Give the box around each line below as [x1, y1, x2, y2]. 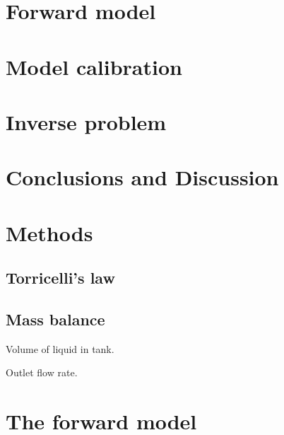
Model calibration [6, 52, 182, 81]
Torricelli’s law [6, 267, 115, 289]
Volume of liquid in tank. [6, 341, 114, 356]
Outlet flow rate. [6, 365, 78, 380]
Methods [6, 218, 93, 247]
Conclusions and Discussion [6, 163, 279, 192]
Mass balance [6, 308, 105, 330]
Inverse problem [6, 107, 167, 136]
